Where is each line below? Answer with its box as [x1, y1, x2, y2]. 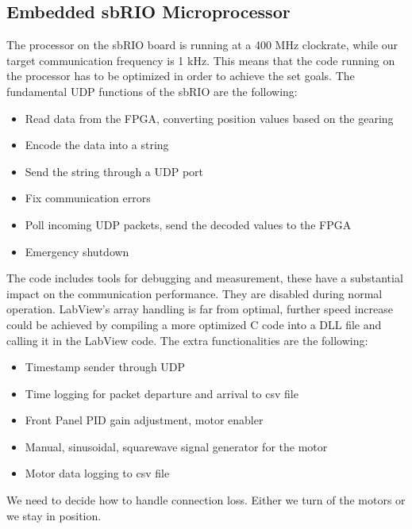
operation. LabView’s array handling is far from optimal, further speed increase [6, 301, 393, 317]
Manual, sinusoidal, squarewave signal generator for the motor [25, 438, 328, 454]
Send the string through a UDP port [25, 163, 204, 179]
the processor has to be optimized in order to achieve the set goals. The [6, 67, 355, 84]
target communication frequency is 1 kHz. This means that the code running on [6, 52, 395, 68]
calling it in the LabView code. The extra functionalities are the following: [6, 332, 368, 348]
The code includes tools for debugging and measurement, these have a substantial [6, 270, 403, 286]
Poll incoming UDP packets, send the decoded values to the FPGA [25, 216, 352, 232]
